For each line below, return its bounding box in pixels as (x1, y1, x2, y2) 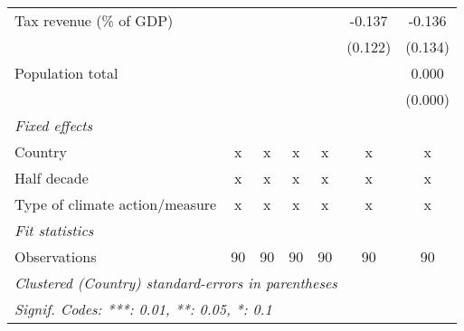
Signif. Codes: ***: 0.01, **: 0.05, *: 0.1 (14, 298, 272, 319)
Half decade (14, 167, 89, 188)
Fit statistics (14, 220, 94, 241)
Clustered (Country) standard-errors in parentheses (14, 272, 337, 293)
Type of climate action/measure (14, 194, 217, 214)
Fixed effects (14, 115, 93, 136)
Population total (14, 62, 118, 83)
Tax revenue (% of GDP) (14, 10, 174, 31)
